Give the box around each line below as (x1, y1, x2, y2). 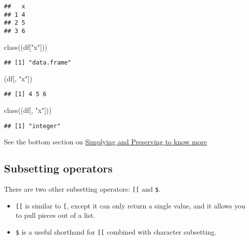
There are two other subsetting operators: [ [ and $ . (4, 184, 161, 194)
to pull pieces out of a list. (15, 210, 95, 220)
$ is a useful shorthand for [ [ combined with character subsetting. (15, 227, 217, 237)
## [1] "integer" (4, 122, 61, 130)
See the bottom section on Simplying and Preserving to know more (4, 137, 207, 147)
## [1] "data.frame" (4, 59, 72, 67)
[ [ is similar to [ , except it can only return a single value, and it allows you (15, 200, 246, 210)
